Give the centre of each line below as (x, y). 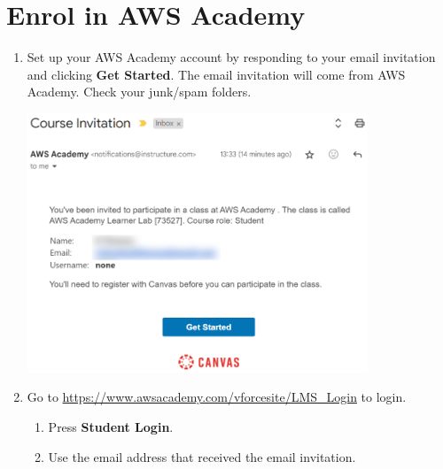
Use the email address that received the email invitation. (202, 456)
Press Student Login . (111, 427)
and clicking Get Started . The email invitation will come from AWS (216, 74)
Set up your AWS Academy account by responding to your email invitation (231, 57)
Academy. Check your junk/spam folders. (139, 92)
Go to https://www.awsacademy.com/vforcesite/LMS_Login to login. (217, 397)
